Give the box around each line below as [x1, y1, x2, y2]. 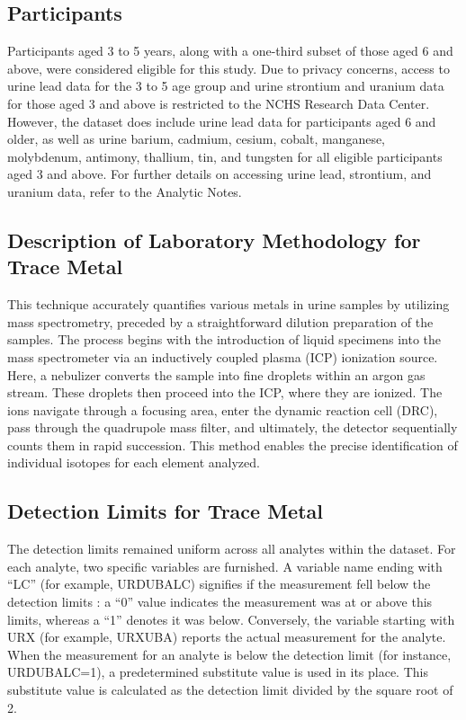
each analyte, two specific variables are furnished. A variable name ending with [7, 556, 443, 575]
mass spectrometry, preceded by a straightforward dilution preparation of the [7, 312, 434, 331]
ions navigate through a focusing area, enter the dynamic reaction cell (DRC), [7, 400, 438, 419]
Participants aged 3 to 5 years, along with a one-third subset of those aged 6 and [7, 41, 453, 60]
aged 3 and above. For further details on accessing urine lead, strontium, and [7, 164, 432, 183]
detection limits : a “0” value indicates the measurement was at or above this [7, 592, 433, 611]
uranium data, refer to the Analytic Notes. [7, 182, 242, 200]
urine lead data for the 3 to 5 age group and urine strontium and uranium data [7, 76, 444, 95]
